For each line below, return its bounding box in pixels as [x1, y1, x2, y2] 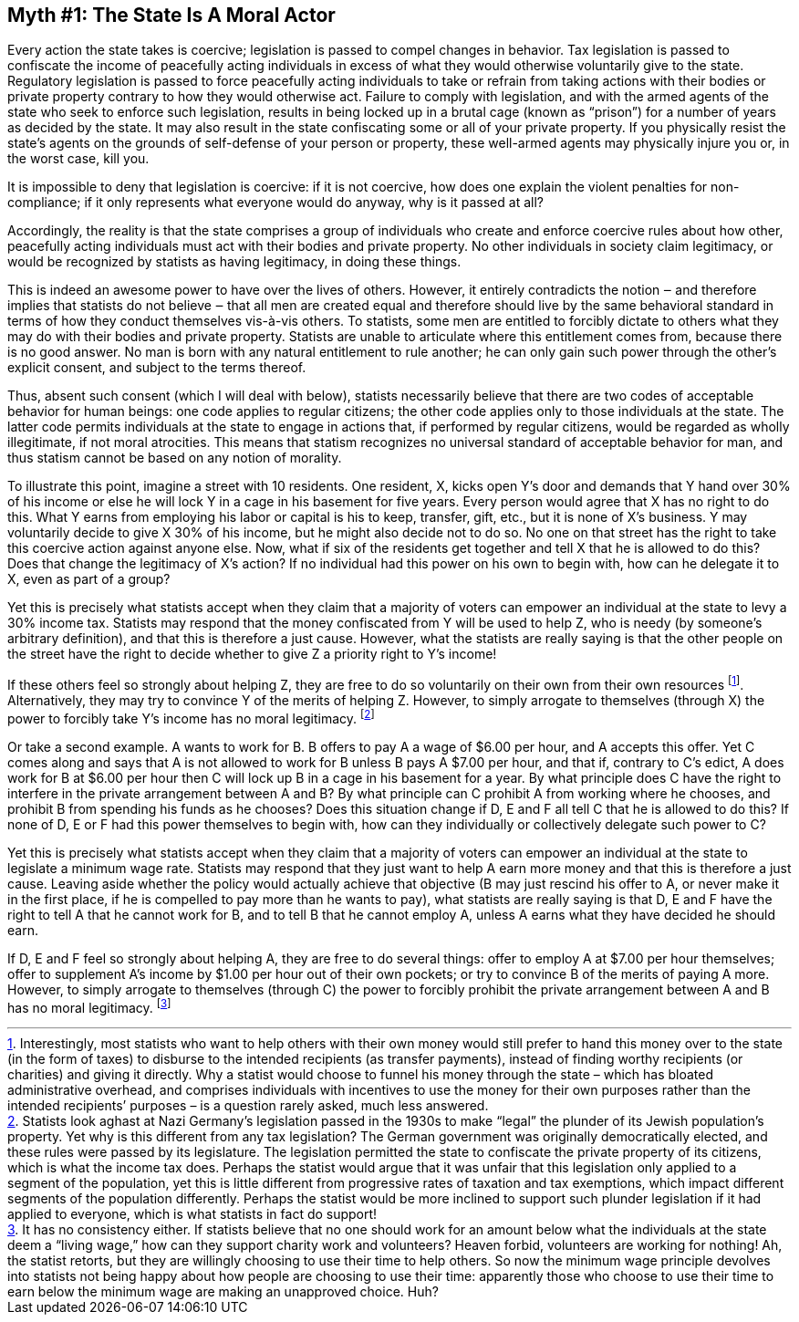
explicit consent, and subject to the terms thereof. [7, 359, 306, 376]
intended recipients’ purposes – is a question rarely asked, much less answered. [7, 1098, 489, 1114]
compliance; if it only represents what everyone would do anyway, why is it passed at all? [7, 194, 544, 211]
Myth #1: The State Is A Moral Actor [7, 4, 336, 26]
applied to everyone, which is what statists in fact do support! [7, 1206, 378, 1223]
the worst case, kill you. [7, 151, 150, 167]
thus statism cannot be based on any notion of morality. [7, 450, 342, 466]
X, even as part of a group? [7, 571, 171, 588]
